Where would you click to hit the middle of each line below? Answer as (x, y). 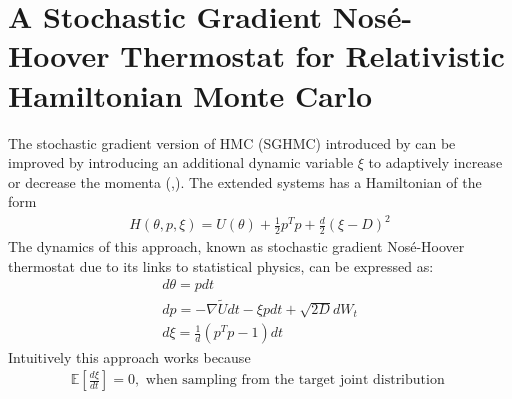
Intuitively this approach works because (129, 356)
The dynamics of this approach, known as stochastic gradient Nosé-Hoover (236, 246)
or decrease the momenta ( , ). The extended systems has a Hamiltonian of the (245, 181)
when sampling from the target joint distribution (295, 380)
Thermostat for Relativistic (312, 55)
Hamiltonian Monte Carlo (190, 94)
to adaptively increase (435, 162)
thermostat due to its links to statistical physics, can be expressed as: (221, 265)
